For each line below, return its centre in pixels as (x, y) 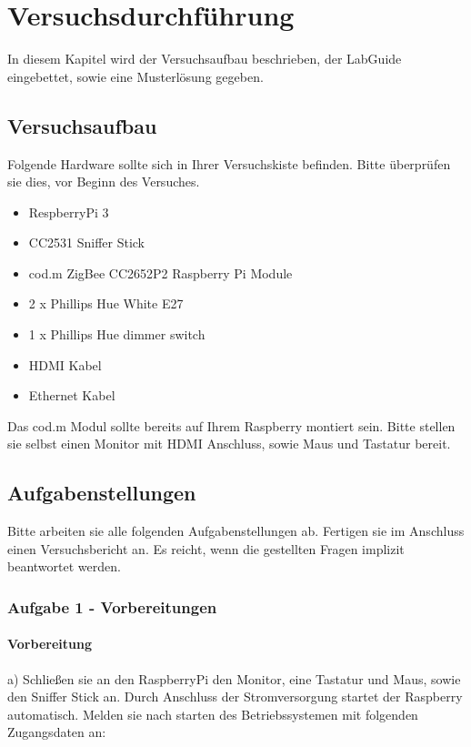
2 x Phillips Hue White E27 (106, 303)
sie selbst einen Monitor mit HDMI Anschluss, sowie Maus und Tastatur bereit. (229, 444)
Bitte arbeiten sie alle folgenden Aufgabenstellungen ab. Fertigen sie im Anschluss (236, 531)
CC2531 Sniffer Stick (87, 242)
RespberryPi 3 (69, 212)
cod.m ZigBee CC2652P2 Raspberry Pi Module (160, 273)
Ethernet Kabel (72, 395)
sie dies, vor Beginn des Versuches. (104, 182)
